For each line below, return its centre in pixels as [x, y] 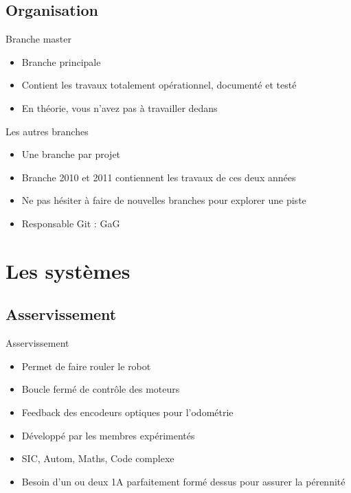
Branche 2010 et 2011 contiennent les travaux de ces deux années [159, 177]
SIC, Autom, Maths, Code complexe [98, 458]
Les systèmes [68, 270]
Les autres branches [47, 131]
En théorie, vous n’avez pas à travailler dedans [120, 107]
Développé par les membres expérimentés [108, 435]
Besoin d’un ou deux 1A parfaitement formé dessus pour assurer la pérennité [183, 481]
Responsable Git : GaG [71, 223]
